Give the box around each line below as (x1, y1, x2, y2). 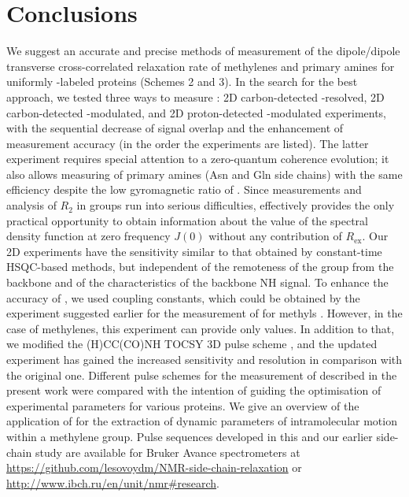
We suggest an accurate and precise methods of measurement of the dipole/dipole (6, 43, 400, 59)
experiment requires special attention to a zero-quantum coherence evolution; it (6, 150, 389, 167)
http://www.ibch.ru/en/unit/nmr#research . (6, 474, 219, 491)
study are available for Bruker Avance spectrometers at (35, 443, 300, 460)
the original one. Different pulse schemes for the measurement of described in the (6, 366, 397, 383)
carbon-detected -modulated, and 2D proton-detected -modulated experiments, (6, 104, 387, 121)
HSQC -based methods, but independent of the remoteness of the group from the (6, 258, 394, 275)
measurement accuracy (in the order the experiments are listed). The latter (6, 135, 369, 151)
